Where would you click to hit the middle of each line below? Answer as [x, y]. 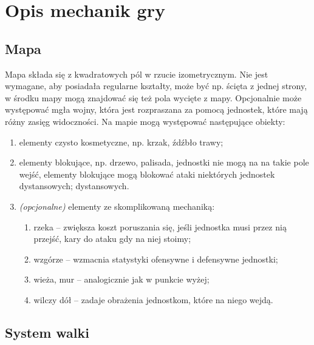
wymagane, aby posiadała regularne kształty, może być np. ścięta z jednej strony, [156, 86]
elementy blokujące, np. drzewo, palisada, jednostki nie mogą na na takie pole [164, 162]
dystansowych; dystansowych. [74, 186]
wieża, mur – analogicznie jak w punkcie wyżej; [121, 279]
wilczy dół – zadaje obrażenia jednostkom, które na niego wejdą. [153, 299]
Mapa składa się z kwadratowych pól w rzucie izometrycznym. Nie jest [137, 74]
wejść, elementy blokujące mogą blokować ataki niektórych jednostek [147, 174]
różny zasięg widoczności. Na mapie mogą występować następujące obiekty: [145, 121]
